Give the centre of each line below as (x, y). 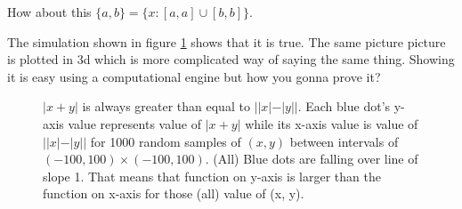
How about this (49, 12)
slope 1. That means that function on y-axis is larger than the (212, 176)
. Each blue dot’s (344, 106)
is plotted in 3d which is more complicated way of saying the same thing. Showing (231, 59)
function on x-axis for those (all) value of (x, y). (174, 193)
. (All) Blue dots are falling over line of (312, 159)
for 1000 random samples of (166, 141)
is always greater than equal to (166, 106)
